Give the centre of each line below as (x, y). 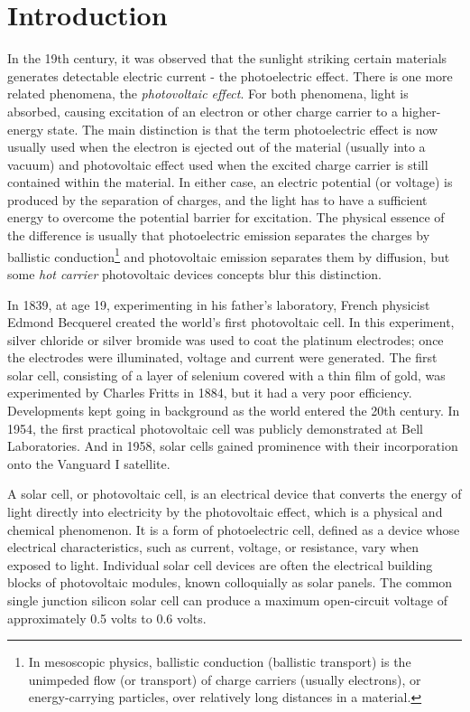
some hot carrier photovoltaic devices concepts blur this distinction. (194, 273)
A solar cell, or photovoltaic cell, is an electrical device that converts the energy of (235, 494)
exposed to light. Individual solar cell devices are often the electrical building (220, 564)
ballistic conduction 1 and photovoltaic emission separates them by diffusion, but (229, 255)
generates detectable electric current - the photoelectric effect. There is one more (230, 75)
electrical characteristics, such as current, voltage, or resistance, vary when (213, 547)
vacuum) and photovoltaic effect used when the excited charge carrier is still (218, 164)
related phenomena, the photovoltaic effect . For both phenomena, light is (208, 94)
